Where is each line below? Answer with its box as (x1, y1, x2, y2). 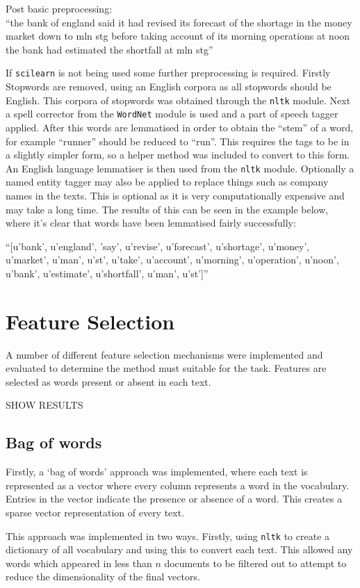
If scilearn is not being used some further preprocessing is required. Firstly (6, 65, 331, 80)
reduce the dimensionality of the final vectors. (6, 569, 200, 584)
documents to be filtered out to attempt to (164, 555, 347, 570)
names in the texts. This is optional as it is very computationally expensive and (6, 188, 345, 202)
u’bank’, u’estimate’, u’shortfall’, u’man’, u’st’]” (6, 266, 208, 280)
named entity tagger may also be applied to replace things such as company (6, 174, 329, 189)
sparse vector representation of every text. (6, 505, 185, 520)
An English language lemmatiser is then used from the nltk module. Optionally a (6, 161, 354, 175)
